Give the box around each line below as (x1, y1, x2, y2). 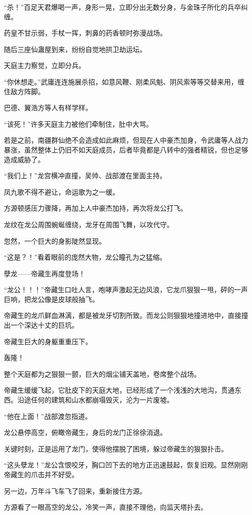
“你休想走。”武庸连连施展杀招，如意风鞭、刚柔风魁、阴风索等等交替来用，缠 (4, 76, 245, 86)
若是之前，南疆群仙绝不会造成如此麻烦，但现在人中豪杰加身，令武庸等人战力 (4, 135, 248, 145)
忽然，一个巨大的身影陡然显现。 (4, 235, 106, 246)
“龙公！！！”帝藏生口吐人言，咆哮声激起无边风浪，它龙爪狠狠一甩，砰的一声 (4, 284, 248, 295)
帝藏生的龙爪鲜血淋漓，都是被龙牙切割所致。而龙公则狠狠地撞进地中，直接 (4, 310, 241, 320)
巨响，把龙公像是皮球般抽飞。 (4, 294, 99, 304)
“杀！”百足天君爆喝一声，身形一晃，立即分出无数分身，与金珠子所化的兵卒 (4, 2, 241, 12)
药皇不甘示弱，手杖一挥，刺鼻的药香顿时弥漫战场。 (4, 28, 167, 38)
